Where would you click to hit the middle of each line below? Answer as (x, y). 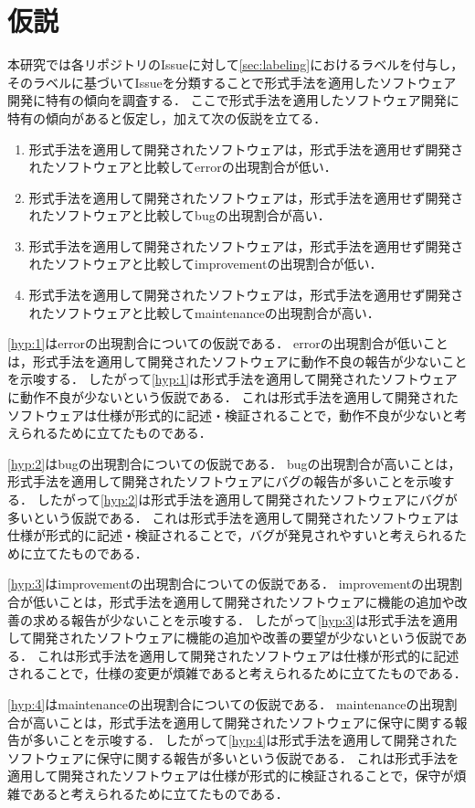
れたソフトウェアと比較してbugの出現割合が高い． (179, 215)
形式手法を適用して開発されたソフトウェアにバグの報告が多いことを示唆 (225, 481)
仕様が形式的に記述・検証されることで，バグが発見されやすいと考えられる (231, 535)
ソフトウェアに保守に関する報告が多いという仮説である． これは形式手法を (233, 757)
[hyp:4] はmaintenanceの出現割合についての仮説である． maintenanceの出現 (226, 703)
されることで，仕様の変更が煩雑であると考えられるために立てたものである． (237, 673)
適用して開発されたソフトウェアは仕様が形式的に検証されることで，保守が (231, 776)
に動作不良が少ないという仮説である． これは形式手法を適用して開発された (233, 397)
